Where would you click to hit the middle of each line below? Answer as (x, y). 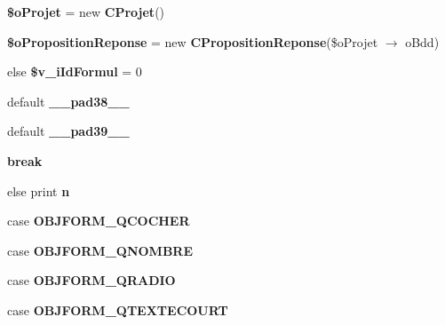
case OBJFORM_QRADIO (91, 280)
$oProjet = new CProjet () (86, 12)
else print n (39, 190)
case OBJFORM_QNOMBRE (100, 250)
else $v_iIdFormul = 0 (75, 71)
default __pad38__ (68, 101)
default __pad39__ (68, 131)
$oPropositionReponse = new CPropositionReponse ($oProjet (193, 41)
